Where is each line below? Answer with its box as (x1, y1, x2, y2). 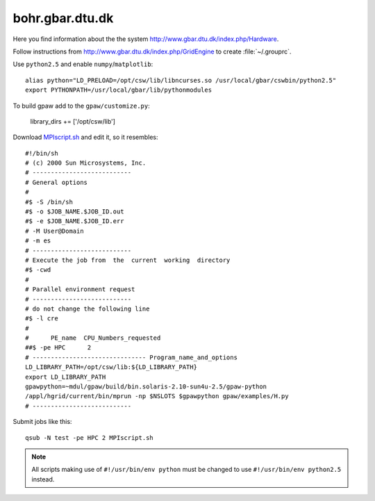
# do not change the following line (25, 304, 150, 313)
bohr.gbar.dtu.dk (12, 10, 114, 26)
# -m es (25, 237, 51, 245)
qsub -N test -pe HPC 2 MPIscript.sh (25, 434, 154, 441)
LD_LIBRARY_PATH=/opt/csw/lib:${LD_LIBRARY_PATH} (25, 363, 198, 371)
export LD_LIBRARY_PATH (25, 372, 106, 381)
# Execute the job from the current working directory (25, 256, 231, 264)
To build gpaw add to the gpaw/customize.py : (12, 101, 150, 110)
